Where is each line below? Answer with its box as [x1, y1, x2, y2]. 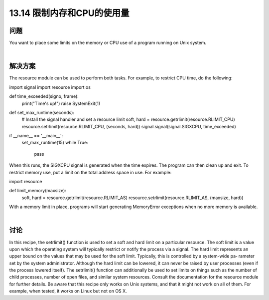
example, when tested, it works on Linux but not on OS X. [9, 288, 127, 294]
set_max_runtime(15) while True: [21, 140, 88, 146]
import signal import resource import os [9, 84, 91, 90]
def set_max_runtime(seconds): [9, 109, 75, 115]
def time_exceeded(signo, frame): [9, 93, 79, 99]
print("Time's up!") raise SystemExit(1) [21, 100, 101, 106]
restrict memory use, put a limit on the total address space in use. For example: [9, 169, 172, 175]
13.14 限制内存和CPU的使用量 [9, 7, 130, 18]
